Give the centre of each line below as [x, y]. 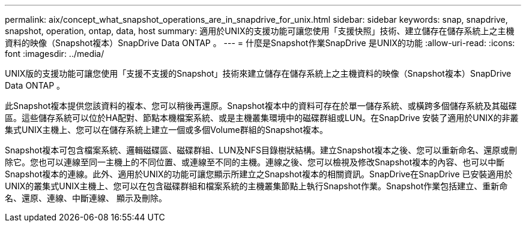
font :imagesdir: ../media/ [55, 54]
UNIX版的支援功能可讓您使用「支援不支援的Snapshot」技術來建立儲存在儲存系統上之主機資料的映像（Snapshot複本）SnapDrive [258, 73]
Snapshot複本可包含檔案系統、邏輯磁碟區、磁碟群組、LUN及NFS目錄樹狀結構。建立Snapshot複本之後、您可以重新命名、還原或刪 [261, 150]
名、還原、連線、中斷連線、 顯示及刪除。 [86, 198]
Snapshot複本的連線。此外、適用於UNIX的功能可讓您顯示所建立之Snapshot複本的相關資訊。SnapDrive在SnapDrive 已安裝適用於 [259, 174]
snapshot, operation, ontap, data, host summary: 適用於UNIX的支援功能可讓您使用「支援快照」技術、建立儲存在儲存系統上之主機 [260, 31]
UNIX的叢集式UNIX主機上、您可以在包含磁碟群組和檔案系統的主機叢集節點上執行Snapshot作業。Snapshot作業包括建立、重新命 [256, 186]
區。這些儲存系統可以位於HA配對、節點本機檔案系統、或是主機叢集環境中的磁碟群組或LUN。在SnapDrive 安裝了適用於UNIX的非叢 [262, 118]
